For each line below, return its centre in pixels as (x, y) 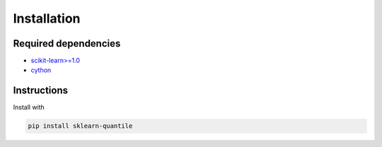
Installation (47, 18)
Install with (29, 107)
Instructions (41, 91)
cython (41, 70)
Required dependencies (67, 43)
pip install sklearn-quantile (80, 126)
